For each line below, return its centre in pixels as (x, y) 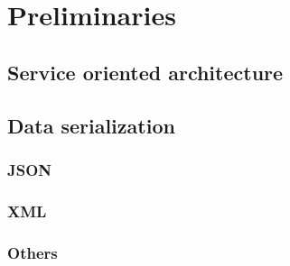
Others (33, 252)
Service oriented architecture (145, 72)
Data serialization (91, 125)
